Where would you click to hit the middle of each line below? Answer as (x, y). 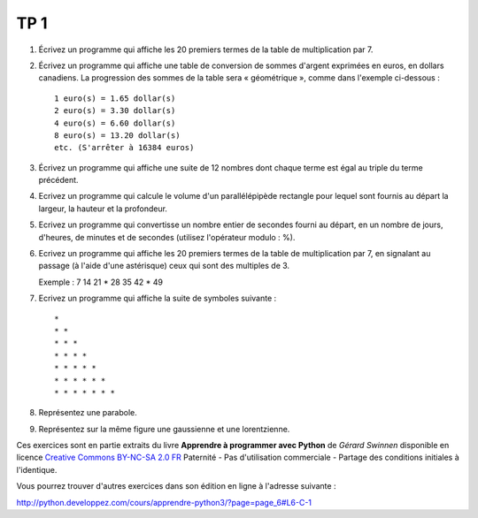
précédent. (58, 180)
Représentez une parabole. (88, 413)
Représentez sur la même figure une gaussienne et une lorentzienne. (164, 429)
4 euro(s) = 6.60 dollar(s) (115, 123)
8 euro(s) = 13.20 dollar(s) (117, 135)
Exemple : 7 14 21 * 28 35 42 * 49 (101, 282)
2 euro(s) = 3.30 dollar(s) (115, 111)
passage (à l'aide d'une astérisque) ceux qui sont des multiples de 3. (164, 266)
